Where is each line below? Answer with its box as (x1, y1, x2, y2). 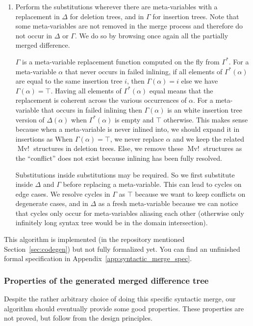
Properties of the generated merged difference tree (4, 274, 209, 286)
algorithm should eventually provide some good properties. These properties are (4, 303, 244, 313)
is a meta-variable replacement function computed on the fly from (22, 56, 220, 66)
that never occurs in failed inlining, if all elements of (65, 66, 223, 76)
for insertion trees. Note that (152, 11, 239, 21)
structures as (203, 143, 242, 153)
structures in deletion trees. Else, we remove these (33, 143, 183, 153)
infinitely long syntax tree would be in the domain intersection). (15, 217, 208, 228)
